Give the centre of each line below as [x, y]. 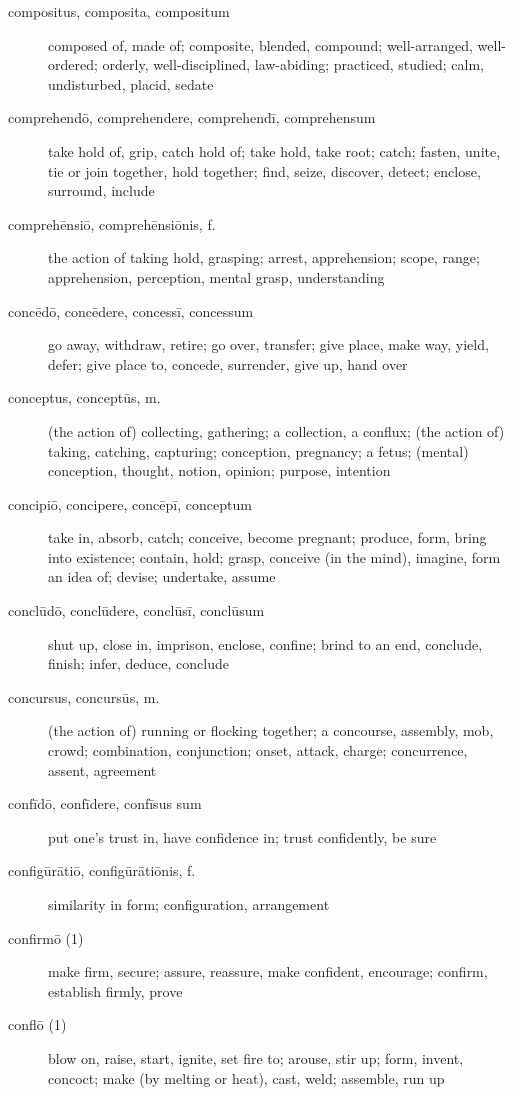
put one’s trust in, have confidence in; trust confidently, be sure [242, 836]
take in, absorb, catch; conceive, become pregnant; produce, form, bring [267, 537]
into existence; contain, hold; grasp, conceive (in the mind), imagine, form [274, 556]
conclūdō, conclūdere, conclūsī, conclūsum [136, 610]
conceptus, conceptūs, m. [84, 397]
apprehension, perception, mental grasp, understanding [216, 276]
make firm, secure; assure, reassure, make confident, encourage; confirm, [268, 971]
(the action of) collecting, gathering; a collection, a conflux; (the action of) [276, 430]
